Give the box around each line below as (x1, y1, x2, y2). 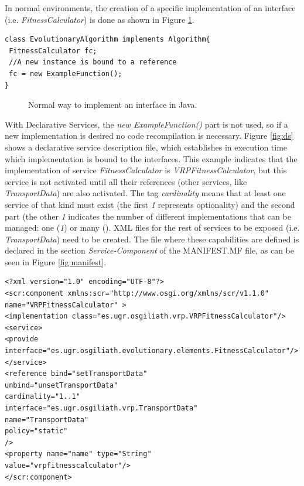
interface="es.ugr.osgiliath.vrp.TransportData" (5, 404, 198, 412)
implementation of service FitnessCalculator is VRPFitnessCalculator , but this (5, 164, 287, 176)
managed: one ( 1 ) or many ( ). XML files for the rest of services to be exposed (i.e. (5, 221, 300, 234)
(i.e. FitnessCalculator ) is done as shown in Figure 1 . (5, 13, 194, 25)
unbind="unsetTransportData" (5, 381, 118, 389)
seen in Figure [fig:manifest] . (5, 255, 107, 268)
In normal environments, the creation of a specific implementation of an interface (5, 2, 296, 13)
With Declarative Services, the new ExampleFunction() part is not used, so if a (5, 118, 288, 130)
